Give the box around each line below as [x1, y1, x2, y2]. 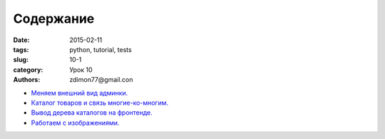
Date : [13, 36, 30, 44]
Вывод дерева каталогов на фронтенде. [31, 108, 153, 117]
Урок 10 [69, 65, 93, 74]
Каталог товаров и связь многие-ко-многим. [31, 98, 169, 107]
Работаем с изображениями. [31, 118, 120, 127]
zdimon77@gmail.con [69, 76, 133, 84]
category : [13, 65, 43, 74]
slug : [13, 56, 29, 64]
